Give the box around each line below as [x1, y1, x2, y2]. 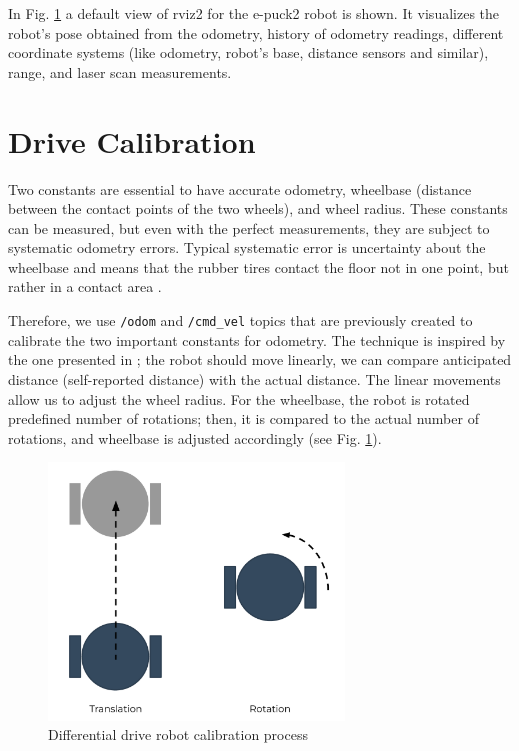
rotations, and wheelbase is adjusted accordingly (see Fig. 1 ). [8, 427, 382, 448]
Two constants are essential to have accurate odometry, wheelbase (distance [8, 178, 472, 199]
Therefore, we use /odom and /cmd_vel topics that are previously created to [8, 310, 473, 331]
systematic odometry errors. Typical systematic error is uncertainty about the [8, 237, 486, 258]
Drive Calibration [8, 120, 256, 161]
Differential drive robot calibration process [48, 724, 308, 745]
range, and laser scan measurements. [8, 61, 232, 82]
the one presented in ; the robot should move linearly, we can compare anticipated [8, 349, 512, 370]
